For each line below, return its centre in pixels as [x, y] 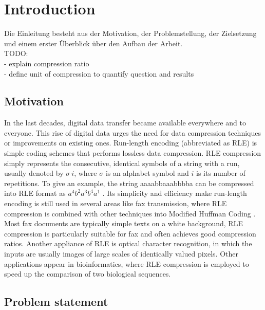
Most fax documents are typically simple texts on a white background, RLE [124, 223]
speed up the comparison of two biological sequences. [88, 274]
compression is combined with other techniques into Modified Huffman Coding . [130, 213]
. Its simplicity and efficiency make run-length [175, 193]
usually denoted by [34, 173]
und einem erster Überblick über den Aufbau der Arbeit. [93, 43]
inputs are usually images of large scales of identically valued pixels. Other [121, 254]
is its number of [221, 173]
